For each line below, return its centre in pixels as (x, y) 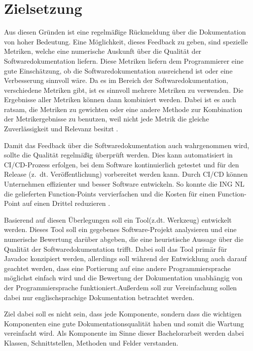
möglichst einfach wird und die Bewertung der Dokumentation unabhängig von (123, 278)
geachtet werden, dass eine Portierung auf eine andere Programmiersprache (117, 268)
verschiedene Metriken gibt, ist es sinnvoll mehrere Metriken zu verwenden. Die (124, 90)
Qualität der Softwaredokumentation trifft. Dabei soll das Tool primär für (116, 249)
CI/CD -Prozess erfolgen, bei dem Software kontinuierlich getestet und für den (122, 164)
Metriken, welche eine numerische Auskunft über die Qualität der (103, 51)
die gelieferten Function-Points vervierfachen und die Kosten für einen (110, 193)
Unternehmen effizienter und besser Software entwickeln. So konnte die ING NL (124, 184)
